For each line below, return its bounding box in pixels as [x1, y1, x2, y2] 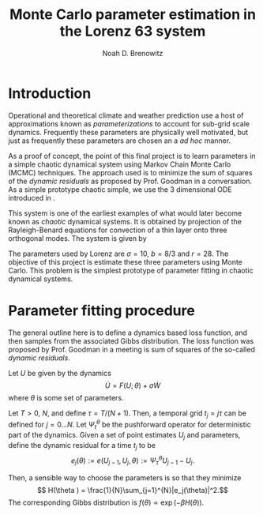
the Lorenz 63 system [59, 22, 206, 40]
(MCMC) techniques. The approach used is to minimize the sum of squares [8, 167, 253, 177]
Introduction [8, 85, 92, 102]
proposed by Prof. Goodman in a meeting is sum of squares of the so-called [8, 344, 255, 354]
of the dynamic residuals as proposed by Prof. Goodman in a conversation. [8, 176, 253, 186]
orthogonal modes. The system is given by [8, 233, 148, 242]
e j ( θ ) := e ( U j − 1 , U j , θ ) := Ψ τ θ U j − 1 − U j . [70, 454, 195, 467]
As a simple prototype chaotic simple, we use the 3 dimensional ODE [8, 184, 232, 194]
